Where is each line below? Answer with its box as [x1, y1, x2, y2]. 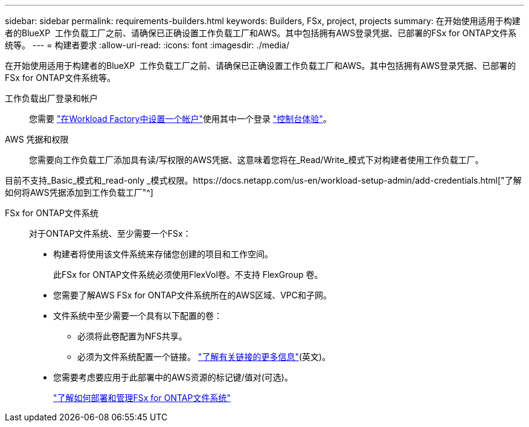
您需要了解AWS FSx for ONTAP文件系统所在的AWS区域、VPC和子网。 [53, 290, 332, 300]
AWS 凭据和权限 [5, 134, 69, 144]
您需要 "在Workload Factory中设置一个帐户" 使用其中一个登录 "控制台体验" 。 [29, 114, 332, 124]
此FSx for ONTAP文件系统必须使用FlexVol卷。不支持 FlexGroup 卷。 [53, 269, 323, 280]
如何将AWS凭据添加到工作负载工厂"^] [5, 187, 153, 197]
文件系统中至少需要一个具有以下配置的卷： [53, 310, 222, 321]
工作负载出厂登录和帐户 [5, 93, 98, 103]
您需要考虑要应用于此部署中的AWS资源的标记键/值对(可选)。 [53, 372, 293, 382]
